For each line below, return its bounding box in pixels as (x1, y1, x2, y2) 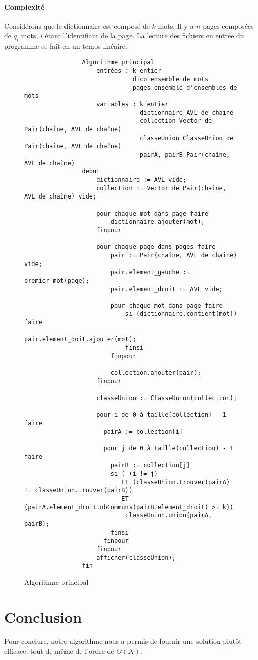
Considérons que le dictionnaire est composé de (4, 20, 150, 31)
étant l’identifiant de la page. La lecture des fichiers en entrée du (45, 30, 244, 41)
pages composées (203, 20, 254, 31)
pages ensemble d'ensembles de (132, 84, 237, 91)
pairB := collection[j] (110, 461, 190, 469)
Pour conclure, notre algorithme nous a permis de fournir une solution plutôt (4, 636, 242, 646)
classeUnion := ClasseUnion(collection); (96, 394, 237, 402)
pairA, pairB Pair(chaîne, (140, 151, 230, 158)
